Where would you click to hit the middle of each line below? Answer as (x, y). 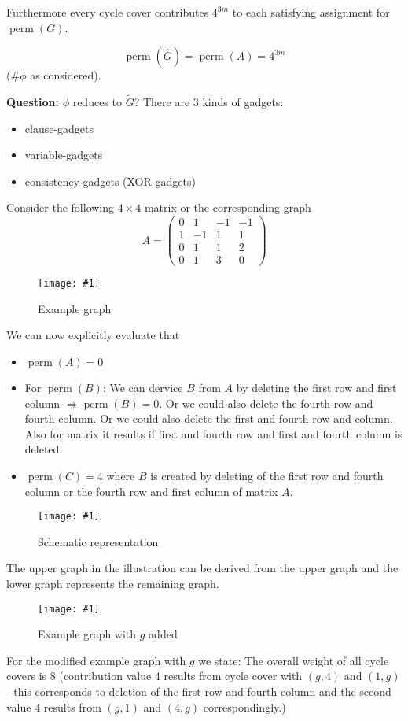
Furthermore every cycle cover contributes (108, 12)
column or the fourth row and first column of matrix (151, 491)
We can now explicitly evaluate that (93, 335)
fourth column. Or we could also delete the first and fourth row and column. (209, 418)
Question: (33, 102)
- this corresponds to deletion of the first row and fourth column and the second (199, 691)
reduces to (97, 102)
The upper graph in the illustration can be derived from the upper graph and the (202, 568)
